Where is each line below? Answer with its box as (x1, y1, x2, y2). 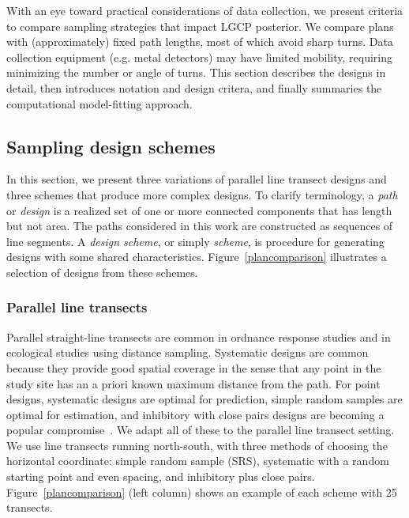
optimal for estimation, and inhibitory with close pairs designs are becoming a (6, 406, 385, 422)
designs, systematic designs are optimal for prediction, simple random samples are (6, 391, 403, 407)
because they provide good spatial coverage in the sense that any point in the (6, 359, 381, 376)
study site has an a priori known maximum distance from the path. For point (6, 375, 381, 391)
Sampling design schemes (6, 134, 216, 158)
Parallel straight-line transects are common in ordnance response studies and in (6, 328, 391, 345)
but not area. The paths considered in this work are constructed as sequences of (6, 217, 393, 234)
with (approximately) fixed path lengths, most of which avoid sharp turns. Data (6, 33, 393, 50)
